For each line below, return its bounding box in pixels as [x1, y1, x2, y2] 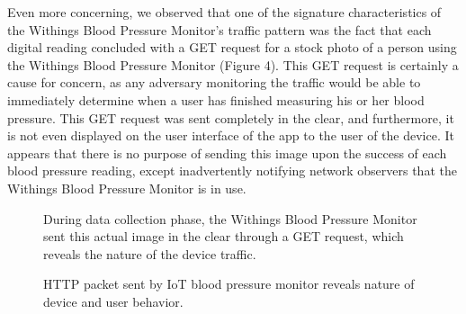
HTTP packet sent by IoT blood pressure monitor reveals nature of [43, 274, 415, 293]
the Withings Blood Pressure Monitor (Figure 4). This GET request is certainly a [7, 55, 459, 74]
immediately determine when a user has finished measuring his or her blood [7, 90, 425, 109]
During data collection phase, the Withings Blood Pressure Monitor [43, 209, 417, 228]
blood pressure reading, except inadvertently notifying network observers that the [7, 161, 457, 180]
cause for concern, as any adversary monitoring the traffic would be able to [7, 73, 421, 92]
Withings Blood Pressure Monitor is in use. [7, 178, 246, 197]
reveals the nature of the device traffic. [43, 244, 256, 263]
